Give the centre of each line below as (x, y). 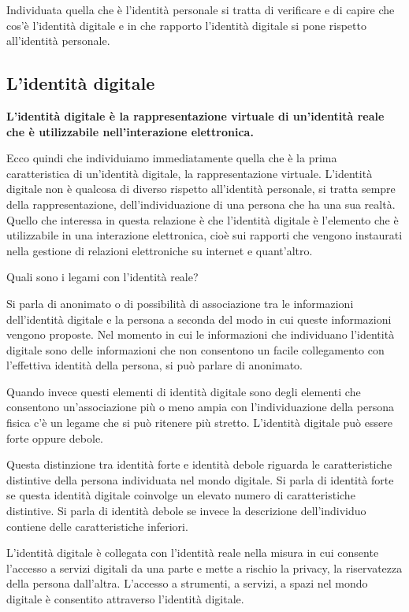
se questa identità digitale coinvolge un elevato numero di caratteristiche (181, 495)
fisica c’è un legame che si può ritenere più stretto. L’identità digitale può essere (199, 423)
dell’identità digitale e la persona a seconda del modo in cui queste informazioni (199, 319)
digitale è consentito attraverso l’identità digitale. (125, 599)
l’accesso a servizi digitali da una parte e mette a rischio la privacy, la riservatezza (204, 567)
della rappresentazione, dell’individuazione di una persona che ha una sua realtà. (201, 204)
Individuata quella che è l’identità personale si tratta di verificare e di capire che (201, 9)
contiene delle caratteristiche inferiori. (97, 526)
